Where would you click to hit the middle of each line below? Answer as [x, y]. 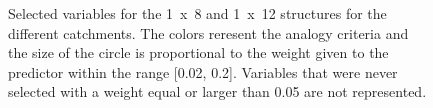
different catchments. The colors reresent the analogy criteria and [208, 32]
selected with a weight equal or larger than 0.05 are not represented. [217, 91]
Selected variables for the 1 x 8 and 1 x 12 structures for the [197, 13]
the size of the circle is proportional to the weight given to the [198, 52]
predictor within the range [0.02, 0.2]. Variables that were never [203, 71]
